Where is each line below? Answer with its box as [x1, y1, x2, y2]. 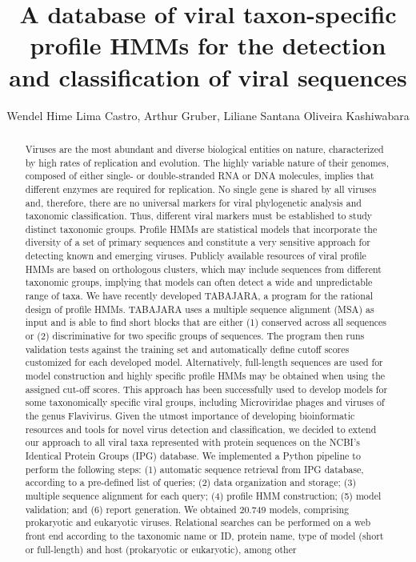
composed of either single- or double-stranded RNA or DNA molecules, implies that [25, 169, 374, 183]
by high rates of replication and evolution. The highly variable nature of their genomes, [25, 155, 389, 169]
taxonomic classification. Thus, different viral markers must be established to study [25, 209, 373, 223]
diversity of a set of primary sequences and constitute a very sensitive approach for [25, 235, 370, 249]
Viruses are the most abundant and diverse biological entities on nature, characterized [25, 142, 384, 155]
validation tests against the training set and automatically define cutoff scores [25, 342, 350, 355]
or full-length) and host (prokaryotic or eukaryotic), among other [25, 542, 297, 556]
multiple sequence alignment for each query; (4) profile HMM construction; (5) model [25, 488, 382, 502]
